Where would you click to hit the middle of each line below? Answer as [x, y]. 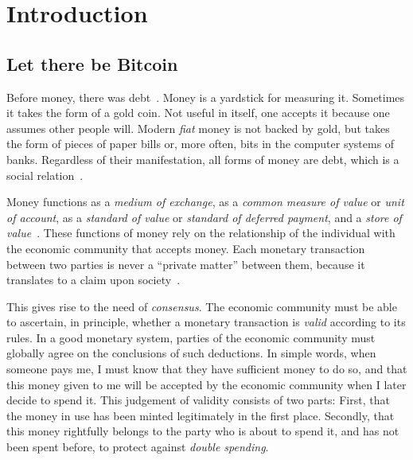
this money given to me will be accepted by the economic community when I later [206, 384]
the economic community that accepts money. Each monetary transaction [186, 248]
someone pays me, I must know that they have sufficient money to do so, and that [207, 369]
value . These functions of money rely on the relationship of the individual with [201, 233]
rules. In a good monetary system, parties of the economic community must [191, 337]
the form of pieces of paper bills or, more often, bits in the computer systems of [201, 144]
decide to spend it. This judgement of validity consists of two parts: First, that [198, 400]
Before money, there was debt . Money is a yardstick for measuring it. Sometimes [206, 97]
